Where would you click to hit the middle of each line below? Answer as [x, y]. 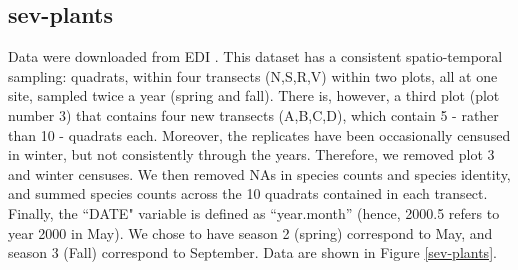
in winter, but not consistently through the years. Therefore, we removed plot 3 [251, 154]
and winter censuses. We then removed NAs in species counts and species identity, [259, 173]
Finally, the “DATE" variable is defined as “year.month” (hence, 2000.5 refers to [254, 212]
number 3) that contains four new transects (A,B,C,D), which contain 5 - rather [253, 114]
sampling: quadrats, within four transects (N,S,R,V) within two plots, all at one [253, 75]
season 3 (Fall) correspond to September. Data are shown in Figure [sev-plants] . [252, 252]
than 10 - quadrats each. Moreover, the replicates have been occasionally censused [259, 134]
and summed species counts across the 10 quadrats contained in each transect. [248, 193]
